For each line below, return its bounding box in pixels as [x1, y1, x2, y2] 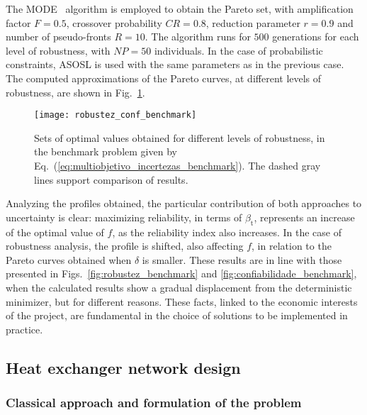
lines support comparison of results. [34, 172, 188, 187]
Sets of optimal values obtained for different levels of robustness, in [34, 130, 325, 145]
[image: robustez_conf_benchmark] [34, 110, 197, 121]
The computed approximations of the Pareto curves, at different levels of [6, 70, 322, 85]
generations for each [272, 29, 359, 44]
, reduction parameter [205, 15, 300, 30]
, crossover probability [66, 15, 162, 30]
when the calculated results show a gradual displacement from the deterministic [6, 280, 352, 294]
